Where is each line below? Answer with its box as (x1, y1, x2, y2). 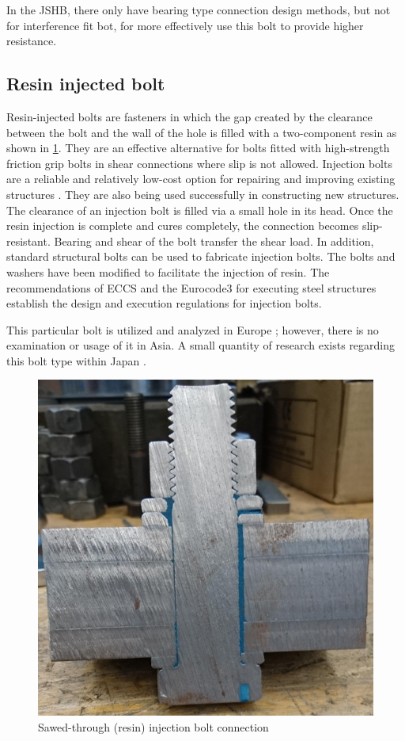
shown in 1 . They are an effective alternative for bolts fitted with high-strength (6, 139, 390, 156)
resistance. (6, 32, 57, 49)
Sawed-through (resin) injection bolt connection (38, 718, 269, 735)
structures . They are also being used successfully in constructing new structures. (6, 185, 399, 202)
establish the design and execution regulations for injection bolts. (6, 295, 322, 311)
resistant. (6, 232, 51, 249)
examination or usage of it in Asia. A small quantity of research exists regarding (6, 337, 396, 353)
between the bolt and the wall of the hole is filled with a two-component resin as (6, 124, 397, 140)
